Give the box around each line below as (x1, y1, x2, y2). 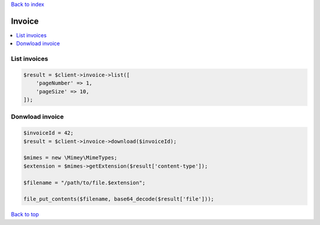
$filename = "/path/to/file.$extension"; (23, 179, 146, 186)
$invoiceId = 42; (23, 130, 74, 136)
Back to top (11, 211, 39, 218)
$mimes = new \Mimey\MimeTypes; (23, 154, 118, 161)
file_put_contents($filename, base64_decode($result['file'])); (23, 195, 215, 203)
